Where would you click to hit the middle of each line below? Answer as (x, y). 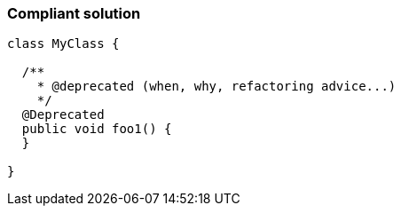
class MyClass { (63, 44)
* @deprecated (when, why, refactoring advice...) (216, 87)
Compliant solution (74, 13)
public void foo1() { (97, 129)
